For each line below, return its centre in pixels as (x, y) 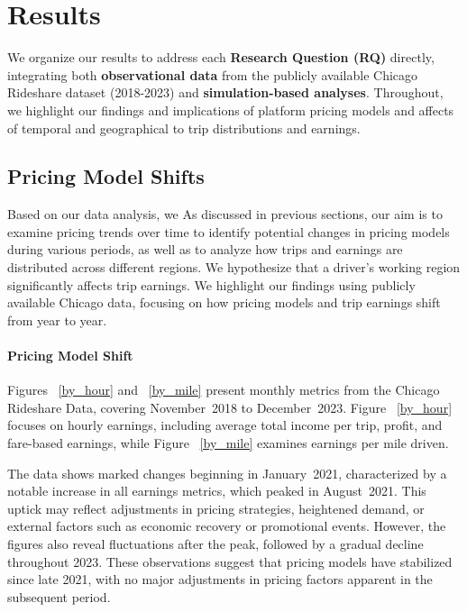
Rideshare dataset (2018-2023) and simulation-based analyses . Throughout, (225, 92)
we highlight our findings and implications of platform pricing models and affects (231, 110)
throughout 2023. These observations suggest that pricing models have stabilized (230, 561)
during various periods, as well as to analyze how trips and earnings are (205, 249)
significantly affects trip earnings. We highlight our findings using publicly (211, 284)
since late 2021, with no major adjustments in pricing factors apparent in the (220, 579)
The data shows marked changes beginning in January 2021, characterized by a (227, 473)
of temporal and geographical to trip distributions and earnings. (184, 128)
